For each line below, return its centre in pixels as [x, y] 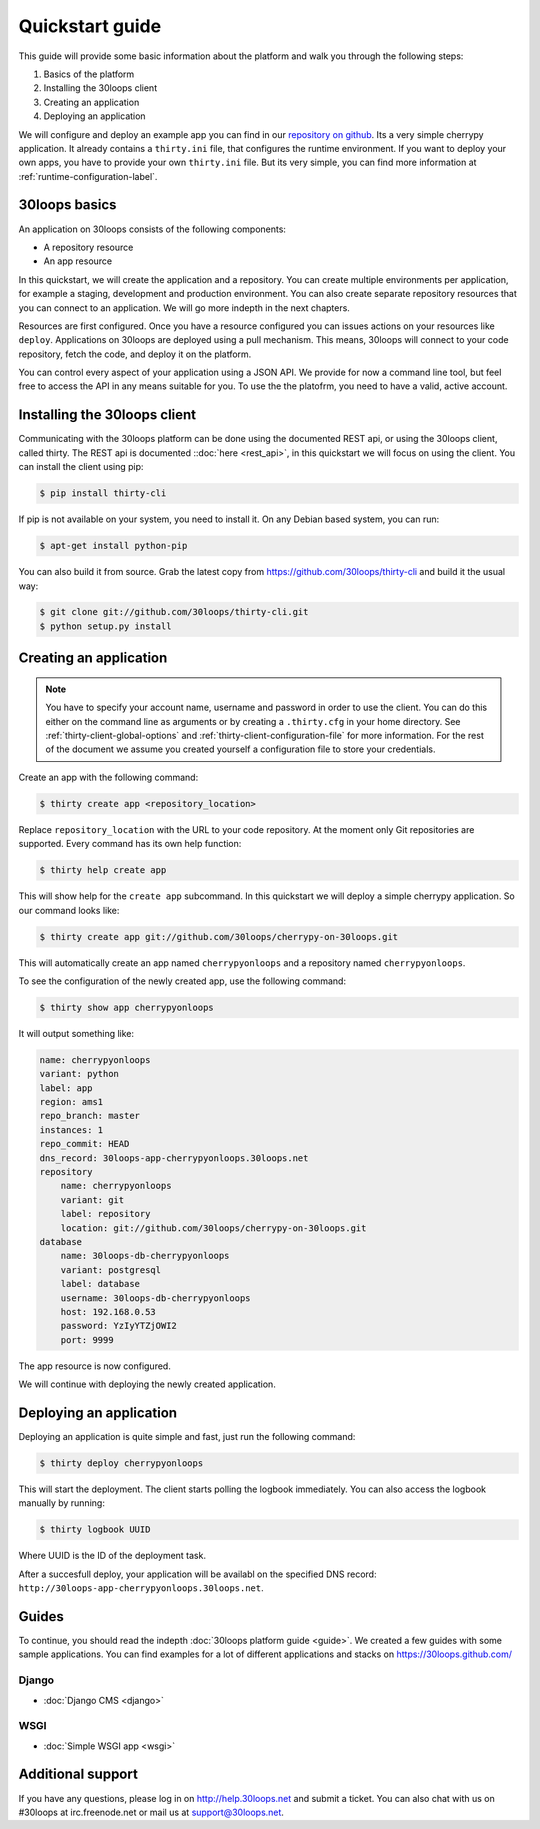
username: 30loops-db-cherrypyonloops [155, 1298]
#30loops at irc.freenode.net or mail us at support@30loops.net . [151, 1812]
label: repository [105, 1214]
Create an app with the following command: [108, 777]
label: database [100, 1284]
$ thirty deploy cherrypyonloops [121, 1463]
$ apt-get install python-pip [113, 546]
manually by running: [61, 1503]
